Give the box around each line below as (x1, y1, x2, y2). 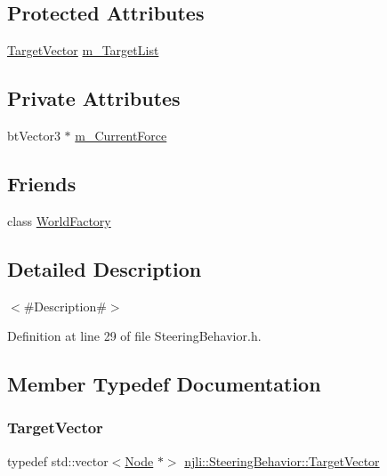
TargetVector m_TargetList (7, 41, 159, 60)
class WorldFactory (7, 211, 111, 230)
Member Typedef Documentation (7, 370, 321, 398)
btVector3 (7, 126, 60, 144)
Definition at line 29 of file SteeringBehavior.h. (7, 327, 262, 345)
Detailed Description (7, 254, 202, 282)
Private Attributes (7, 85, 181, 112)
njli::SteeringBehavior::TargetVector (184, 451, 380, 470)
